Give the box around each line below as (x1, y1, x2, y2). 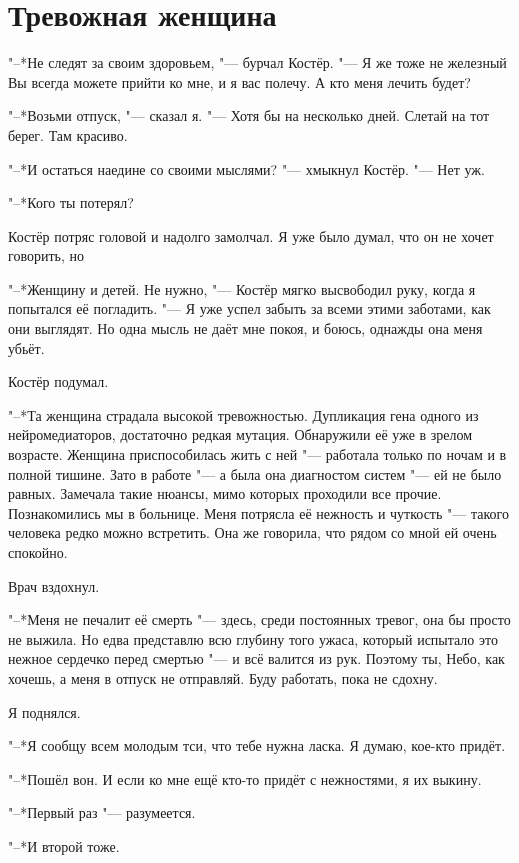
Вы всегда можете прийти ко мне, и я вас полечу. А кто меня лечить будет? (8, 71, 471, 92)
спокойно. (8, 542, 68, 562)
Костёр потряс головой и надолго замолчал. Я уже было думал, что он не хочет (8, 225, 494, 246)
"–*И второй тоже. (8, 835, 120, 856)
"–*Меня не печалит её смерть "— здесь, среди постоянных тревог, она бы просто (8, 609, 511, 630)
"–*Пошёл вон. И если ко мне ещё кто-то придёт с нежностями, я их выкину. (8, 768, 482, 789)
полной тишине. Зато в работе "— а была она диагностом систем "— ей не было (8, 463, 502, 484)
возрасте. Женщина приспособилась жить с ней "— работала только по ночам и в (8, 444, 507, 465)
